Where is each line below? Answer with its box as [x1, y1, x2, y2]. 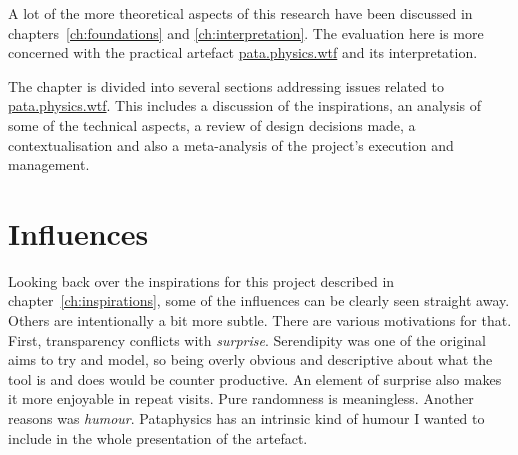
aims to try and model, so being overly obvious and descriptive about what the [8, 349, 493, 370]
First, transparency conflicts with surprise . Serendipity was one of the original [8, 329, 486, 350]
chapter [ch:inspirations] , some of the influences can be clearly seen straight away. [8, 290, 510, 311]
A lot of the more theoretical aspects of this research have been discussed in [8, 3, 473, 23]
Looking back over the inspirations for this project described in [8, 270, 395, 291]
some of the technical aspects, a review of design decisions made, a [8, 114, 416, 135]
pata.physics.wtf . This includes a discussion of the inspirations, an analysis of [8, 95, 482, 116]
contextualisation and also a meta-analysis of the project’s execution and [8, 134, 454, 155]
